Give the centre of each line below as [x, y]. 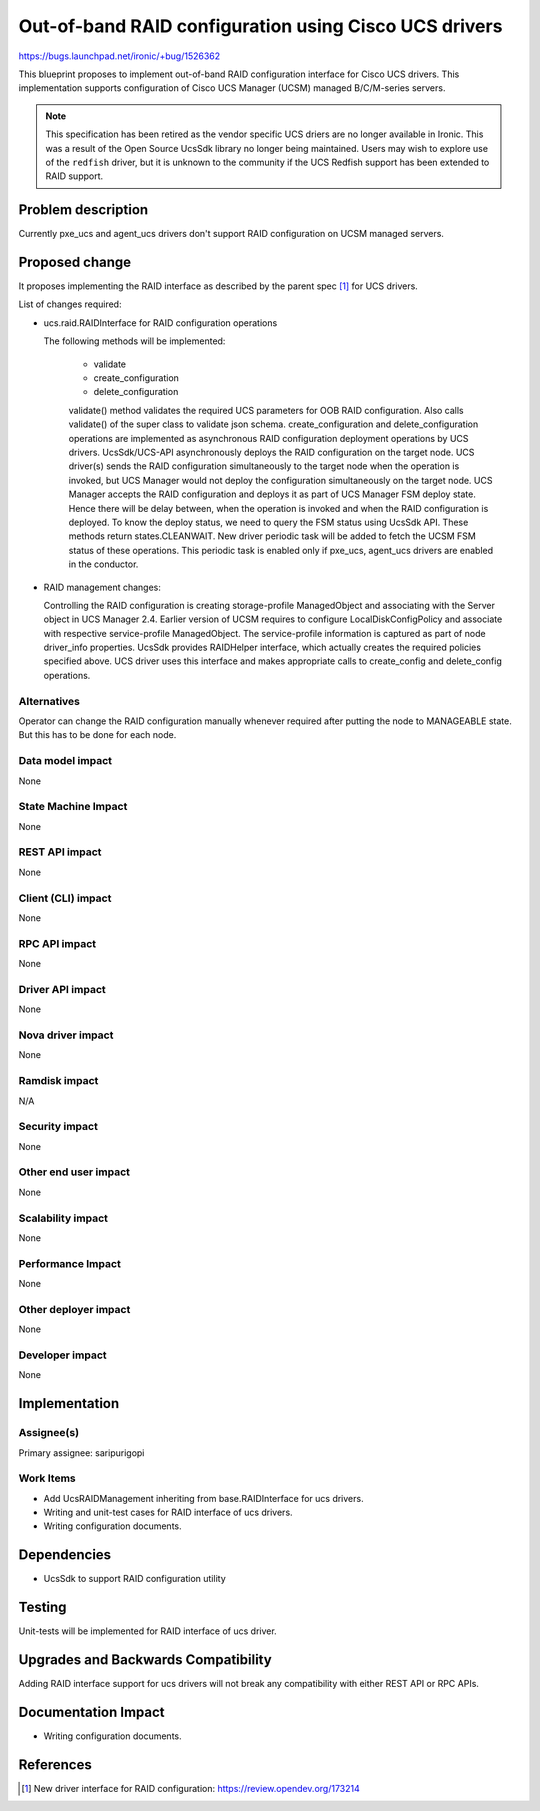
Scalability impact [63, 1218]
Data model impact [65, 761]
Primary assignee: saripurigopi [81, 1452]
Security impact [58, 1127]
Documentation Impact [91, 1711]
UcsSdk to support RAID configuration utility [134, 1579]
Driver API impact [62, 989]
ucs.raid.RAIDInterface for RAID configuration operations [160, 322]
